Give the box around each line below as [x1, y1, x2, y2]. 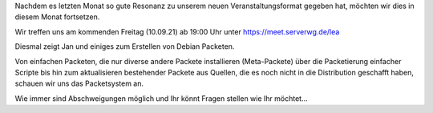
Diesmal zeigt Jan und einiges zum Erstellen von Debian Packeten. [14, 42, 235, 51]
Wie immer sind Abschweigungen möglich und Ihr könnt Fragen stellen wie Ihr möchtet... [14, 93, 308, 103]
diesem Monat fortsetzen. [14, 12, 100, 22]
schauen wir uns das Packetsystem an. [14, 79, 144, 88]
